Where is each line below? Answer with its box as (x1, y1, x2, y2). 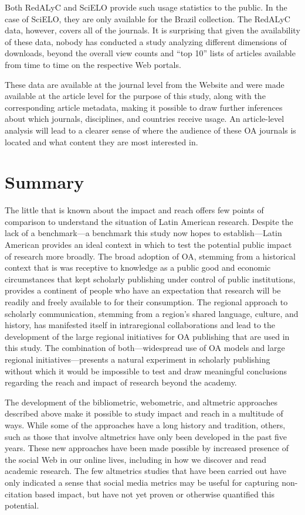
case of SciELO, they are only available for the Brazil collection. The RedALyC (5, 12, 290, 25)
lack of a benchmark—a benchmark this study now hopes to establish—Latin (5, 227, 282, 239)
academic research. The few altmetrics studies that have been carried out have (5, 465, 286, 477)
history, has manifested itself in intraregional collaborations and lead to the (5, 319, 276, 331)
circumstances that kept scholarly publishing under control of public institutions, (5, 272, 296, 285)
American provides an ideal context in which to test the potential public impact (5, 238, 292, 251)
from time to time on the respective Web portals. (5, 58, 181, 70)
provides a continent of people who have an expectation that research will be (5, 284, 281, 296)
